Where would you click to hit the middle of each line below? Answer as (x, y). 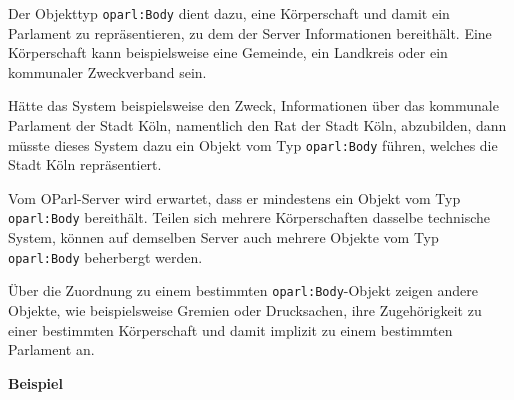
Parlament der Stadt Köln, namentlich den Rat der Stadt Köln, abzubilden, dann (257, 125)
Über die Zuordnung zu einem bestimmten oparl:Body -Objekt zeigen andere (243, 290)
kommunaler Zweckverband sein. (107, 71)
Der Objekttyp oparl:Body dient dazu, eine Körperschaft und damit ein (229, 13)
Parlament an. (51, 349)
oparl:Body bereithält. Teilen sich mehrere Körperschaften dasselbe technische (249, 217)
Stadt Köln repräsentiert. (85, 164)
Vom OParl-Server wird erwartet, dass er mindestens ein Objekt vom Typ (234, 197)
